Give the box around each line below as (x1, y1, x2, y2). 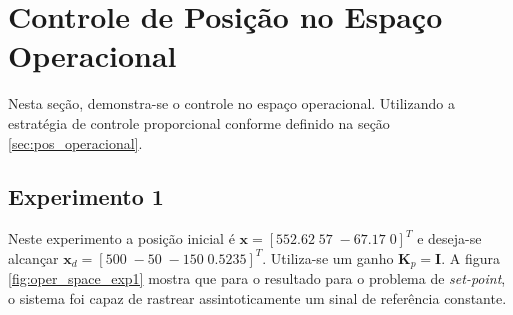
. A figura (441, 247, 500, 268)
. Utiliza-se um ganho (262, 247, 394, 268)
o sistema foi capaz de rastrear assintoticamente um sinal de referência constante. (8, 287, 507, 308)
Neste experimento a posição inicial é (8, 228, 235, 249)
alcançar (8, 247, 59, 268)
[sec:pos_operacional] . (8, 132, 143, 153)
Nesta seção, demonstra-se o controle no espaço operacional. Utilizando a (8, 93, 455, 114)
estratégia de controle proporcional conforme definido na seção (8, 112, 390, 133)
